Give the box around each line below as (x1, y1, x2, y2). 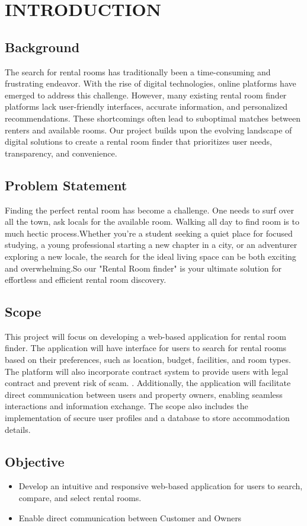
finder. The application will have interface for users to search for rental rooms (5, 342, 287, 354)
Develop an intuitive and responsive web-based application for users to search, (18, 480, 303, 492)
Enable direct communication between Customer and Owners (18, 511, 242, 524)
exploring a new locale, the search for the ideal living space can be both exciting (5, 250, 296, 262)
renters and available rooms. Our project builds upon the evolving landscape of (5, 123, 292, 136)
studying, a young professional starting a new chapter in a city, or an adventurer (5, 238, 298, 251)
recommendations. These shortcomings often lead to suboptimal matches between (5, 111, 301, 124)
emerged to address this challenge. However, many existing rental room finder (5, 88, 287, 101)
